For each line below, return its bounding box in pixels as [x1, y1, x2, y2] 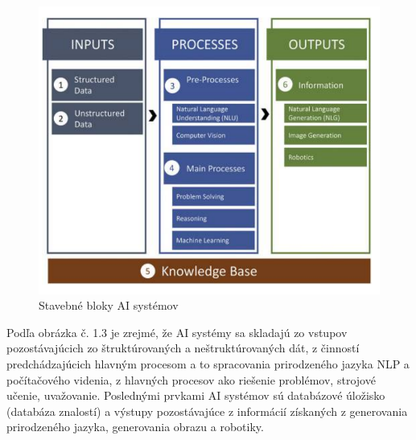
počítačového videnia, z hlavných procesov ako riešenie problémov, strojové [6, 371, 376, 388]
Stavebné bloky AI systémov [39, 297, 179, 314]
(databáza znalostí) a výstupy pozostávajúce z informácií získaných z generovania [6, 402, 408, 419]
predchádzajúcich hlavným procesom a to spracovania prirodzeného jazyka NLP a [6, 355, 410, 372]
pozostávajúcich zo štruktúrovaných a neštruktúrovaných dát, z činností [6, 339, 360, 356]
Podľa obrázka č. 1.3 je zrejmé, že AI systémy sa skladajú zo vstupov [6, 323, 348, 340]
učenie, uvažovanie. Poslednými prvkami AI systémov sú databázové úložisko [6, 387, 385, 404]
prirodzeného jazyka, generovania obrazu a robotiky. [6, 418, 264, 435]
